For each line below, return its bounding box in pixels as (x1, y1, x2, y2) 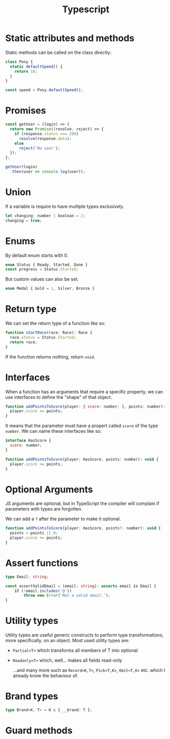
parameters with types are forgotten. (5, 506, 83, 512)
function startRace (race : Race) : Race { (5, 330, 93, 335)
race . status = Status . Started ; (10, 334, 77, 340)
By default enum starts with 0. (5, 252, 69, 258)
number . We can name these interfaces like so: (5, 428, 102, 434)
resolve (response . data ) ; (18, 136, 72, 141)
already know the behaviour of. (12, 672, 78, 679)
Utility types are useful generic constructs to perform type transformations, (5, 632, 164, 638)
